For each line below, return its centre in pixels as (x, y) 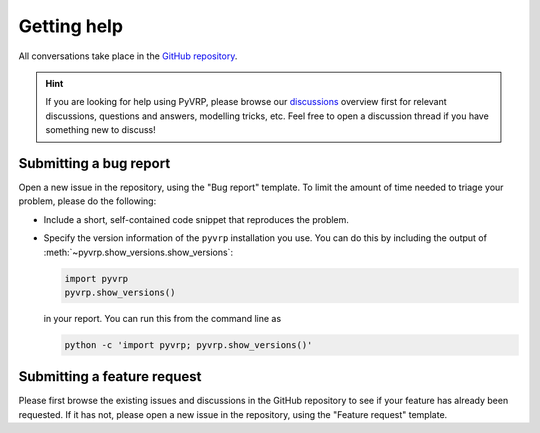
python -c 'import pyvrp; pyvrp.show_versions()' (188, 344)
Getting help (71, 26)
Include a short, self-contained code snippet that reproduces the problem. (196, 219)
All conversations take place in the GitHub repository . (128, 56)
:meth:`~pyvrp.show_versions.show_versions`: (138, 252)
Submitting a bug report (94, 163)
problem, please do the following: (87, 201)
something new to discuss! (101, 130)
